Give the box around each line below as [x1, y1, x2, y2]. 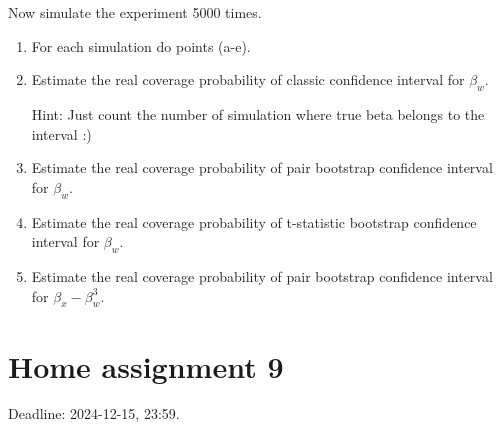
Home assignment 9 [8, 345, 284, 386]
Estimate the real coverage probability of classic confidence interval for [31, 69, 465, 90]
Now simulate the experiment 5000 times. [8, 2, 262, 22]
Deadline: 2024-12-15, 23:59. [8, 403, 180, 424]
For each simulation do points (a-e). [31, 35, 251, 56]
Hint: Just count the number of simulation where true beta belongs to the [31, 103, 485, 124]
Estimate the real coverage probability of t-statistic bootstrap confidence [31, 211, 477, 232]
